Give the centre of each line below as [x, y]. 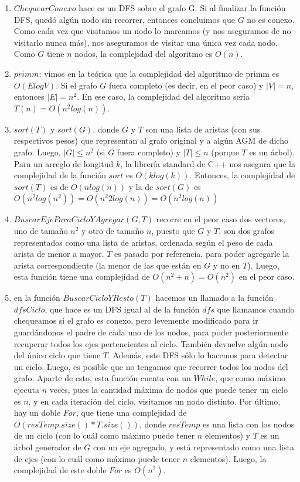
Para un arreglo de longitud [64, 163]
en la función [37, 298]
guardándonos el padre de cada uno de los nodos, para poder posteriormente [151, 332]
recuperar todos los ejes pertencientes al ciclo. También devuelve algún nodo [151, 343]
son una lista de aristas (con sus [203, 129]
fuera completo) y [149, 152]
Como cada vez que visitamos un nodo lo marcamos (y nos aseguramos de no [152, 31]
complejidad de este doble [60, 470]
